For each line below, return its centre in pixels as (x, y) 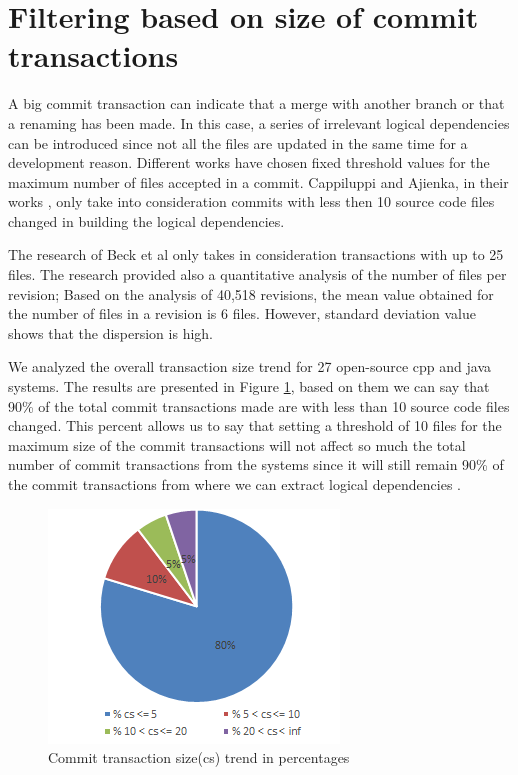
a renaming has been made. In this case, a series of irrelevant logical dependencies (259, 122)
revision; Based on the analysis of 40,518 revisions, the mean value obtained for (251, 293)
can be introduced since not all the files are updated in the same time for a (238, 142)
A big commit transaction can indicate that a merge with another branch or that (256, 103)
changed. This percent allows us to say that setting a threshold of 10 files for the (255, 425)
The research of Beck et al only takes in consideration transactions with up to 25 (256, 254)
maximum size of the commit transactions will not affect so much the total (237, 444)
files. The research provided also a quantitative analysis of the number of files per (257, 274)
